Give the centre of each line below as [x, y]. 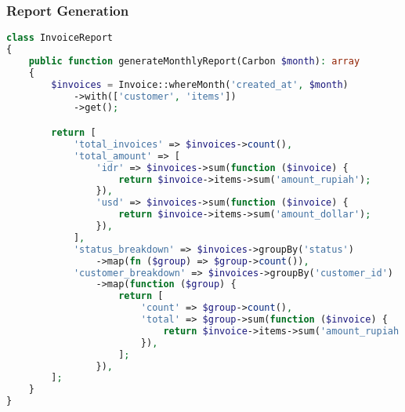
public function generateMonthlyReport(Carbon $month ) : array [194, 61]
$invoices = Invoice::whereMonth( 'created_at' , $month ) [200, 84]
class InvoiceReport [60, 38]
